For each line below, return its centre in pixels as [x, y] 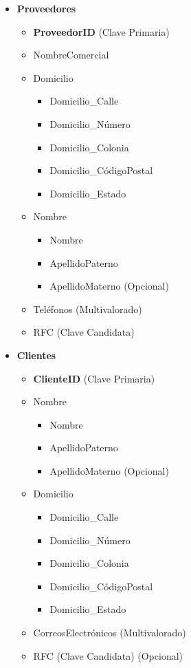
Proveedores [46, 8]
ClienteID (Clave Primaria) [94, 378]
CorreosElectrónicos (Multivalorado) [110, 633]
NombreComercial [71, 55]
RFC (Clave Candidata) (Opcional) [108, 655]
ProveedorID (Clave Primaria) [101, 31]
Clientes [36, 355]
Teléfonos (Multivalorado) [88, 309]
